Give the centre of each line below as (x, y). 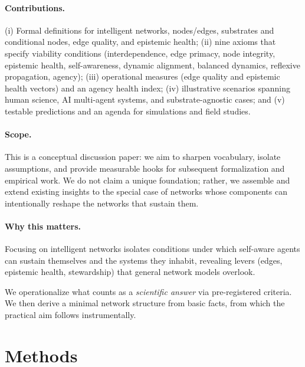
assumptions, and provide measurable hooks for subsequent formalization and (145, 168)
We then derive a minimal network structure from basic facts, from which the (145, 303)
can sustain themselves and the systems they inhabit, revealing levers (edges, (144, 260)
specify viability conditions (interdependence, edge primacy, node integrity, (140, 53)
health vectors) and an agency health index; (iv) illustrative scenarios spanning (147, 88)
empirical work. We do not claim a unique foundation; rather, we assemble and (147, 180)
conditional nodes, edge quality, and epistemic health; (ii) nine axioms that (140, 42)
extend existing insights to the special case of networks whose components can (146, 191)
